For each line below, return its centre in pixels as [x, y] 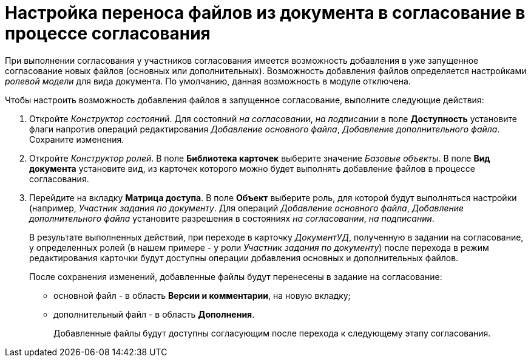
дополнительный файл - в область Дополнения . [154, 314]
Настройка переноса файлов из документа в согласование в [265, 13]
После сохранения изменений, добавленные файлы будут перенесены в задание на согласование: [236, 276]
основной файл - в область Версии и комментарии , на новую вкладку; [202, 295]
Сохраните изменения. [77, 139]
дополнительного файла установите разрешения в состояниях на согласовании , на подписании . [232, 218]
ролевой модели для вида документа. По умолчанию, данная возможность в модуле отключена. [208, 81]
